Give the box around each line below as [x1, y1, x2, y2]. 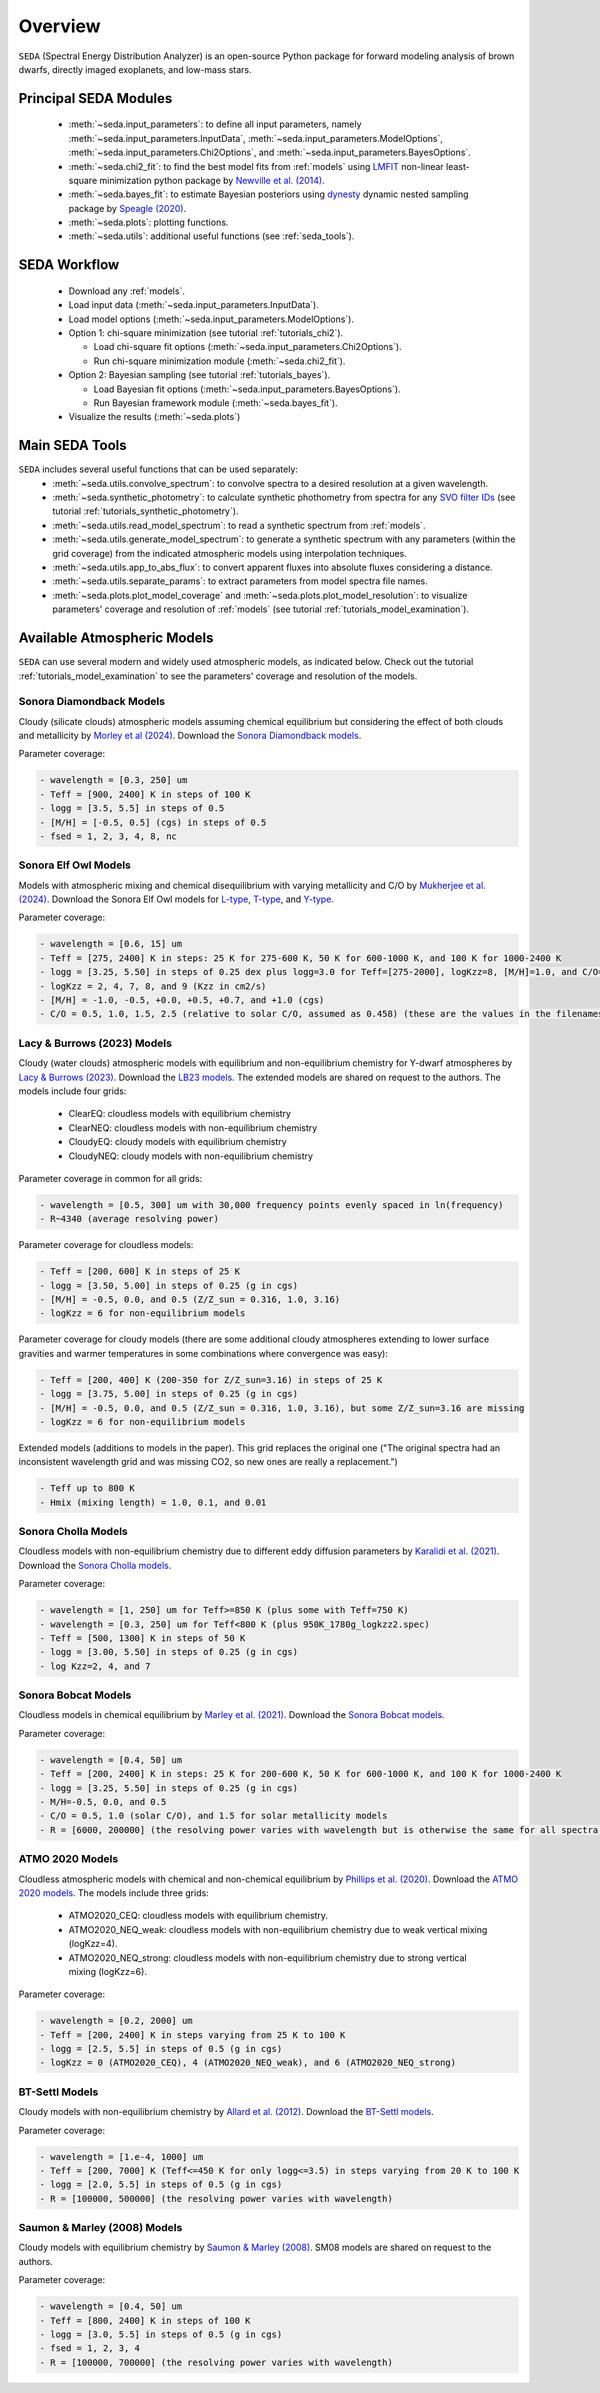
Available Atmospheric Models [18, 630, 214, 647]
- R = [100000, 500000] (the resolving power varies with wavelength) [39, 2193, 394, 2204]
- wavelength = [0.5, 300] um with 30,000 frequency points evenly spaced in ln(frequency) [39, 1199, 504, 1210]
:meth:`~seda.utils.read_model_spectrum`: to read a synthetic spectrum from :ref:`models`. [52, 519, 426, 531]
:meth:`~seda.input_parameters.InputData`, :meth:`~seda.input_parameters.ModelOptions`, [68, 132, 444, 144]
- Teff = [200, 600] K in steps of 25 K [39, 1266, 240, 1277]
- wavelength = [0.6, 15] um [39, 938, 183, 950]
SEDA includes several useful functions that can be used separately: [18, 463, 299, 475]
